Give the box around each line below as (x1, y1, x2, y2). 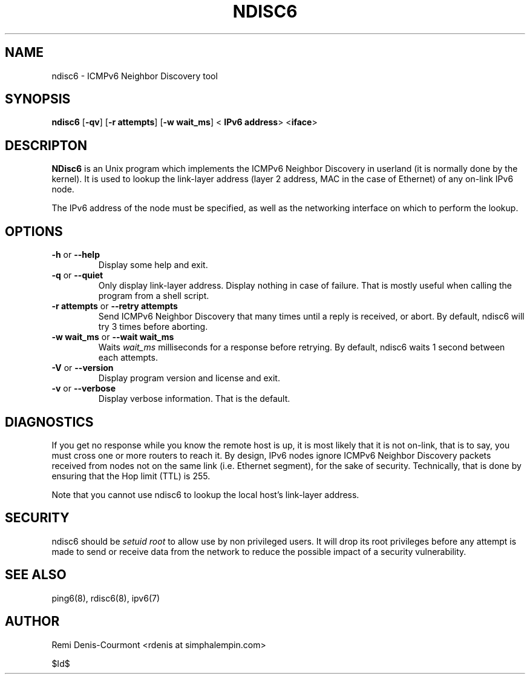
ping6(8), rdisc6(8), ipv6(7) (51, 592, 160, 603)
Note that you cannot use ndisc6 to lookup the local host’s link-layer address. (51, 489, 359, 500)
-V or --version (51, 362, 114, 373)
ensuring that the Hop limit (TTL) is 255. (51, 470, 211, 481)
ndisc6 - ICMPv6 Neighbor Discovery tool (51, 70, 218, 81)
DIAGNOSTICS (5, 414, 94, 430)
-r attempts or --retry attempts (51, 301, 178, 312)
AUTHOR (5, 614, 60, 629)
